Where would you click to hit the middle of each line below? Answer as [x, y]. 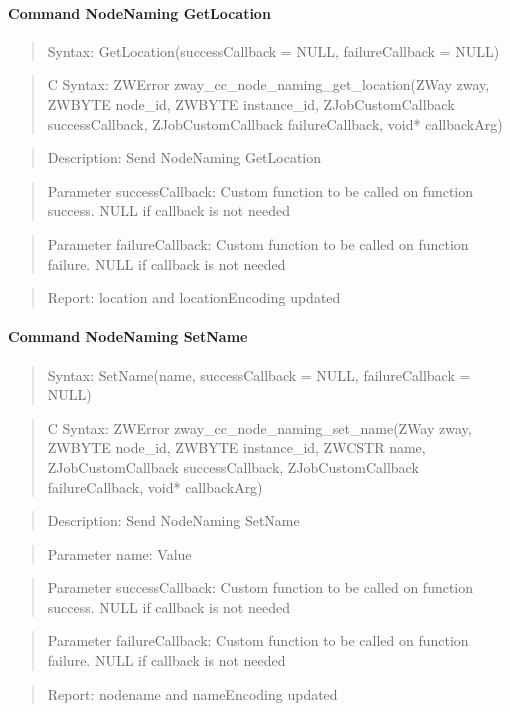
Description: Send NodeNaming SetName [173, 520]
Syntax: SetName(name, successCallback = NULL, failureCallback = [259, 374]
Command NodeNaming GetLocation [139, 12]
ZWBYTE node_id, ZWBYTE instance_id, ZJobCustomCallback [251, 103]
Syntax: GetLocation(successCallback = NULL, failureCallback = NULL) [273, 50]
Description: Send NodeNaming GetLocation [184, 157]
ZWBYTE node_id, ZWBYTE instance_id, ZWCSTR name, [236, 447]
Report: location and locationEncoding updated [194, 297]
